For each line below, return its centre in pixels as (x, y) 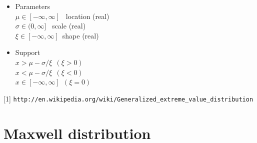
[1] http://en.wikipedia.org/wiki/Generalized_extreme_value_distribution (128, 98)
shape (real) (80, 35)
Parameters (32, 6)
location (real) (87, 16)
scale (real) (69, 26)
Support (28, 52)
